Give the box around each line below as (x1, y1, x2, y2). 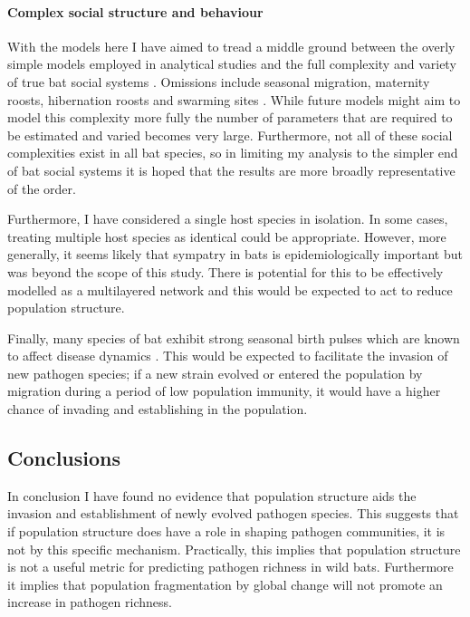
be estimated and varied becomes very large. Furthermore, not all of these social (7, 125, 453, 144)
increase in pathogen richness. (7, 593, 172, 612)
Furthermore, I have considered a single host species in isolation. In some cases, (7, 209, 448, 228)
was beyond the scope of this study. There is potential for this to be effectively (7, 262, 444, 281)
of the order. (7, 178, 76, 198)
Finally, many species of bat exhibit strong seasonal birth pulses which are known (7, 328, 460, 347)
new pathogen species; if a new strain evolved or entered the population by (7, 363, 423, 382)
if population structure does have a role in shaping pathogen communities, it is (7, 522, 446, 541)
